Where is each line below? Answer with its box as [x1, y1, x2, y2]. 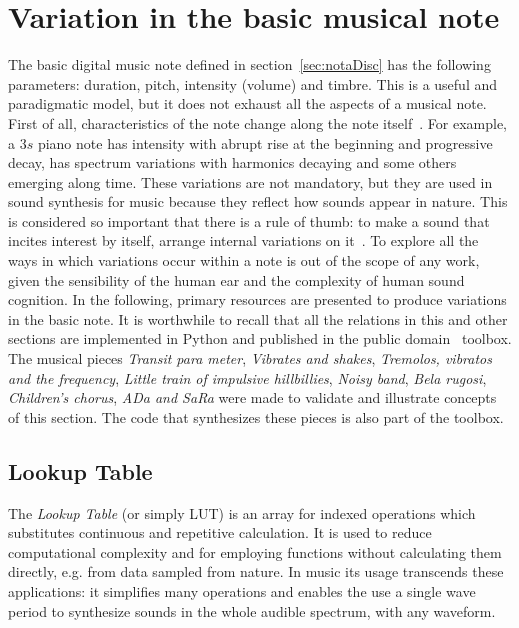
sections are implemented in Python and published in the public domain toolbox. [8, 328, 512, 349]
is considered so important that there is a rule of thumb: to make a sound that [8, 210, 490, 231]
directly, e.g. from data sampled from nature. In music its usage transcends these [8, 561, 504, 582]
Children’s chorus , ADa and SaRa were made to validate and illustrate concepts [8, 387, 497, 408]
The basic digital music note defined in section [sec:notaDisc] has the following [8, 54, 491, 75]
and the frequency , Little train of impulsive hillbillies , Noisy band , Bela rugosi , [8, 367, 487, 388]
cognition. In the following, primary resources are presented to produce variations [8, 289, 507, 310]
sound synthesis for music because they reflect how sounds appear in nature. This [8, 191, 508, 212]
